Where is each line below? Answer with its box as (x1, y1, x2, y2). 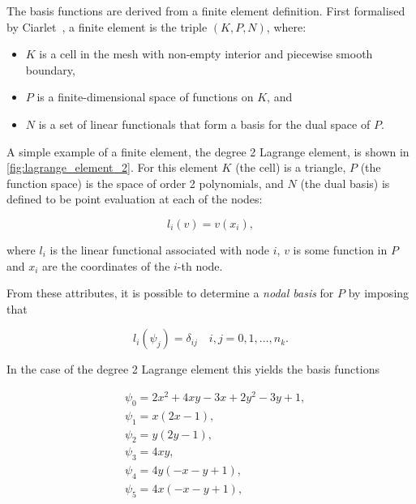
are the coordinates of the (42, 257, 170, 274)
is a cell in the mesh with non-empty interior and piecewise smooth (39, 45, 373, 62)
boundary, (25, 61, 75, 78)
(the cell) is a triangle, (235, 159, 346, 176)
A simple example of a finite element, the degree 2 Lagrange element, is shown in (6, 143, 410, 160)
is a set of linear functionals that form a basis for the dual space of (38, 115, 371, 132)
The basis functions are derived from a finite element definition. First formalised (6, 2, 405, 19)
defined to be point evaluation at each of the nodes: (6, 190, 263, 207)
